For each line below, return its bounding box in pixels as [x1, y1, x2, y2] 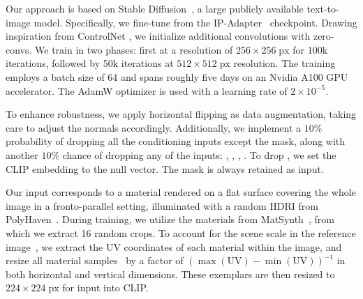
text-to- [306, 1, 339, 15]
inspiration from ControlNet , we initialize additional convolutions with [6, 29, 311, 43]
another [6, 147, 38, 162]
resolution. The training [233, 56, 336, 70]
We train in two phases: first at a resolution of [35, 42, 233, 56]
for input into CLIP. [62, 280, 149, 295]
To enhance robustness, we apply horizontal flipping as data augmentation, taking [6, 107, 357, 121]
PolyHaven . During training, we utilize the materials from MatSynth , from [6, 212, 334, 227]
